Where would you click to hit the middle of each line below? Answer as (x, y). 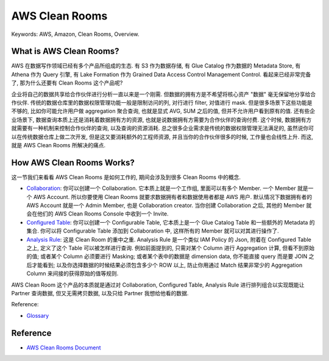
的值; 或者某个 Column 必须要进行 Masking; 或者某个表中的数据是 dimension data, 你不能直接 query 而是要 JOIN (167, 256)
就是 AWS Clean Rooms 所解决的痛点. (58, 145)
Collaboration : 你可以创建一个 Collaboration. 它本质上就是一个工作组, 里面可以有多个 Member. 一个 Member (161, 188)
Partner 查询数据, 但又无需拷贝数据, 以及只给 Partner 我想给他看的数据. (100, 293)
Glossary (38, 315)
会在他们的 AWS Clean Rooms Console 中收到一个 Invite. (97, 214)
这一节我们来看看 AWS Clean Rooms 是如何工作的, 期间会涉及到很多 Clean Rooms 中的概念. (126, 177)
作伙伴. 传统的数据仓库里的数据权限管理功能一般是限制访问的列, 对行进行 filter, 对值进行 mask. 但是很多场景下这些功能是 (162, 103)
